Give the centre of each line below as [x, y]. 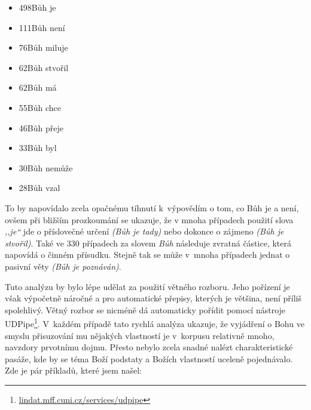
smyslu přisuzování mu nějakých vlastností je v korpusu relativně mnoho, [140, 335]
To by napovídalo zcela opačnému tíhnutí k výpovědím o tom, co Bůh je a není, [152, 207]
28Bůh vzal [39, 188]
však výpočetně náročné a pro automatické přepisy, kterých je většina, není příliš [153, 298]
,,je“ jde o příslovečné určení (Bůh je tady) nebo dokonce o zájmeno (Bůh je [144, 231]
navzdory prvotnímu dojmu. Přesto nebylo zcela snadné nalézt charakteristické [149, 347]
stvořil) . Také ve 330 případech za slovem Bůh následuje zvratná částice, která [148, 243]
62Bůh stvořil [44, 67]
